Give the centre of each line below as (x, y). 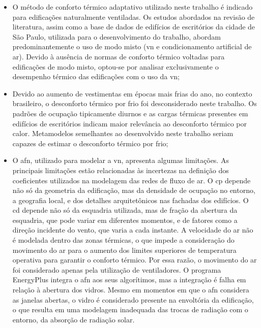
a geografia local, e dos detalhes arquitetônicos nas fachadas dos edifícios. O (130, 200)
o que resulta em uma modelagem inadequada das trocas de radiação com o (130, 309)
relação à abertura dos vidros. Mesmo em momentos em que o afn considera (131, 290)
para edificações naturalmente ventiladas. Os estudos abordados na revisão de (134, 17)
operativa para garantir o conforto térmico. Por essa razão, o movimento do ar (135, 260)
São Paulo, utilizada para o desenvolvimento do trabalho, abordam (117, 36)
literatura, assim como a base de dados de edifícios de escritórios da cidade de (134, 27)
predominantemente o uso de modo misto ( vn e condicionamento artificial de (132, 46)
